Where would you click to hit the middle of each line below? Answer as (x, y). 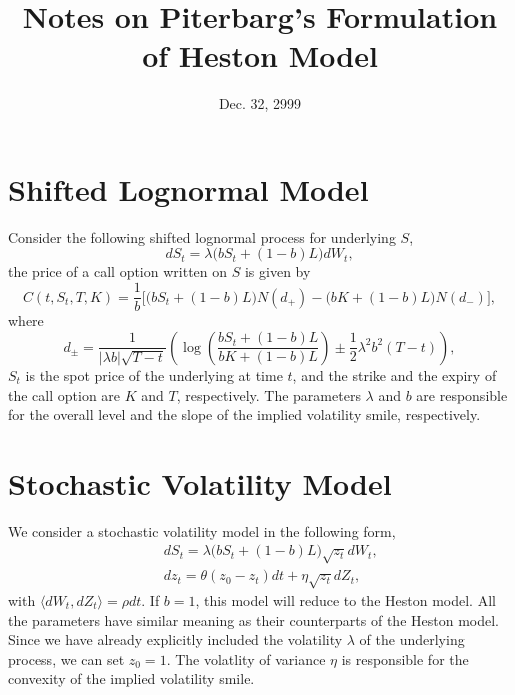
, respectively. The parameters (268, 394)
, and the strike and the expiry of (394, 374)
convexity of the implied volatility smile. (131, 678)
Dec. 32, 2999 (260, 103)
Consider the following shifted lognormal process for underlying (202, 236)
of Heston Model (260, 55)
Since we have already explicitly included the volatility (175, 639)
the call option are (64, 394)
